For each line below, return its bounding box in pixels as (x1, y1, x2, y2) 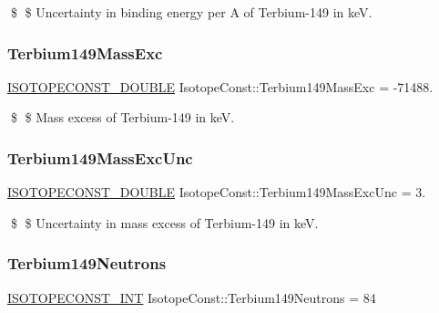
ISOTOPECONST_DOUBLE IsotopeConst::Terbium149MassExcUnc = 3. (7, 183, 426, 202)
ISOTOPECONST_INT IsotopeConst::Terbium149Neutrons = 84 (7, 287, 376, 307)
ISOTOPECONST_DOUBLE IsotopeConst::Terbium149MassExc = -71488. (7, 77, 434, 96)
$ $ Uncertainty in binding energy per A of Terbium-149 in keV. (10, 3, 373, 21)
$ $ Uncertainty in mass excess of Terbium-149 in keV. (10, 213, 319, 232)
